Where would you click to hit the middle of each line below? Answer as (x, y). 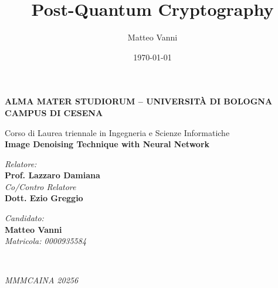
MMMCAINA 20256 (42, 280)
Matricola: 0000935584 (46, 241)
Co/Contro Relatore (40, 186)
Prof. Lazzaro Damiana (52, 175)
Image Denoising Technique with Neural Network (107, 144)
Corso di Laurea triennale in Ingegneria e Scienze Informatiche (117, 132)
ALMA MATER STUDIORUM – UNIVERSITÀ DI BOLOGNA (139, 101)
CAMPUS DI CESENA (54, 112)
